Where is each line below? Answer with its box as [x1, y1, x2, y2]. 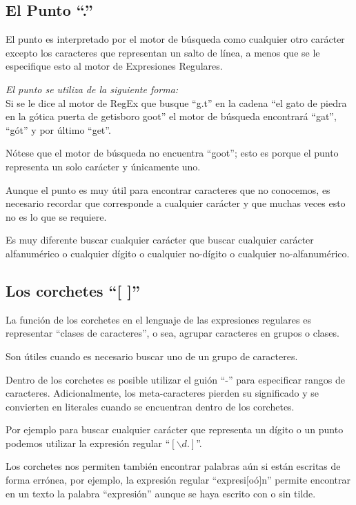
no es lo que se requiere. [6, 209, 107, 224]
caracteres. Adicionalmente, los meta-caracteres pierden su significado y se [6, 386, 319, 400]
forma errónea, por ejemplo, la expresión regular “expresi [6, 473, 246, 487]
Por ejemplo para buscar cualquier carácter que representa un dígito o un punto [6, 422, 344, 437]
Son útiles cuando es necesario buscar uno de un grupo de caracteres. [6, 348, 298, 363]
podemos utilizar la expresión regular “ [6, 435, 170, 450]
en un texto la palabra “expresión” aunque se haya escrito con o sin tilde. [6, 486, 316, 500]
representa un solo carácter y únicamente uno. [6, 159, 201, 173]
